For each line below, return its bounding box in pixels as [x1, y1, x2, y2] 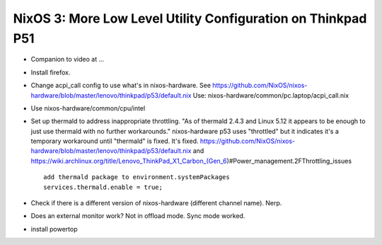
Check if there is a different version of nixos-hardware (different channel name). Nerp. [30, 199, 282, 207]
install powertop [30, 224, 78, 233]
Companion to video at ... [30, 55, 105, 64]
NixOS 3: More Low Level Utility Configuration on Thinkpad [13, 11, 367, 26]
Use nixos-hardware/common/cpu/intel [30, 103, 146, 113]
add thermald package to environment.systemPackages [43, 173, 230, 181]
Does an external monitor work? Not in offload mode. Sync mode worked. [30, 212, 245, 220]
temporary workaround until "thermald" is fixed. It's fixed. [30, 137, 199, 145]
